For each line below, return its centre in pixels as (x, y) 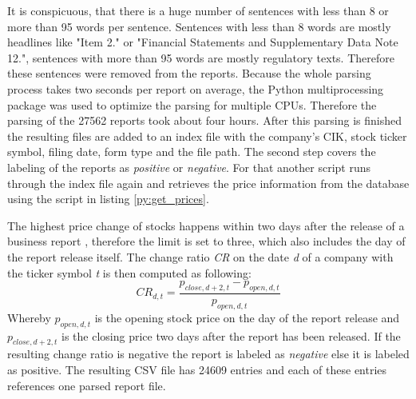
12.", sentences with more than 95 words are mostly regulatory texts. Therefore (201, 57)
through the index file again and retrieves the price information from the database (208, 183)
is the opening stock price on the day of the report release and (247, 317)
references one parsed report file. (87, 385)
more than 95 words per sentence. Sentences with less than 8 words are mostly (199, 26)
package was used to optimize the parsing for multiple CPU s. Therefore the (192, 104)
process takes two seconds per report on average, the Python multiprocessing (196, 88)
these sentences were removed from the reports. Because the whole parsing (189, 73)
